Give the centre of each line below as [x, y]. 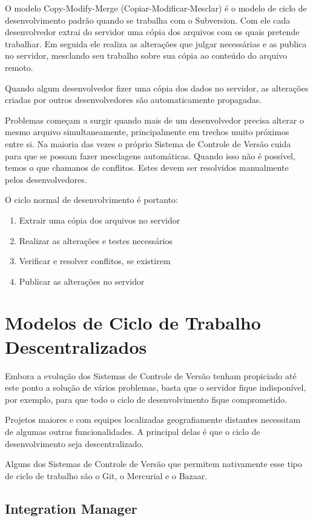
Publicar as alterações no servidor [82, 281]
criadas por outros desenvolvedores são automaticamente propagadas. [133, 100]
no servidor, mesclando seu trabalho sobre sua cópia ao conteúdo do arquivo [146, 55]
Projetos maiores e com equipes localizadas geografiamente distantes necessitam [153, 420]
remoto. [19, 67]
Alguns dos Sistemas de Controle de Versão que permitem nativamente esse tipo [153, 464]
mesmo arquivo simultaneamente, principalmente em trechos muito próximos [147, 132]
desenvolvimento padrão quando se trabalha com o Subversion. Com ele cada [148, 20]
